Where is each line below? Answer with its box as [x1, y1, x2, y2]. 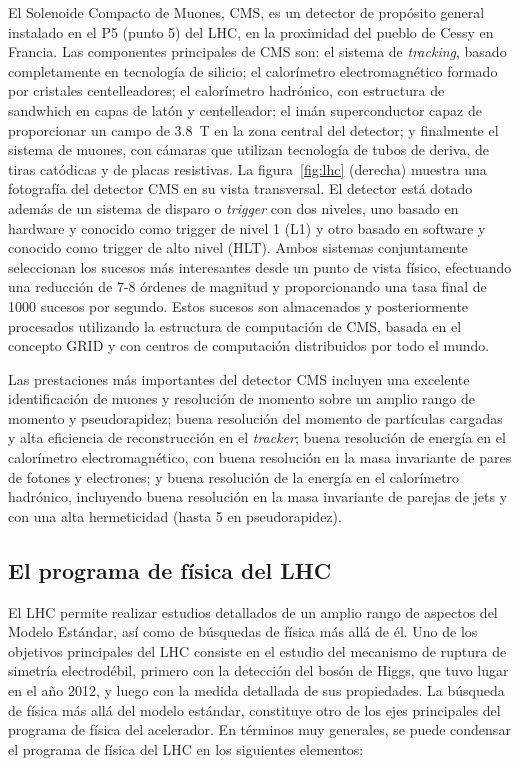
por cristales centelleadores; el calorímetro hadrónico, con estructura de [8, 80, 445, 101]
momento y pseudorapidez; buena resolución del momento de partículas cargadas [8, 407, 503, 428]
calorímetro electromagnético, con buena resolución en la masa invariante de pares [8, 447, 512, 468]
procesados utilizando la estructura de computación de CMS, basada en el [8, 315, 462, 336]
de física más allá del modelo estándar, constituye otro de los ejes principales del [8, 699, 501, 720]
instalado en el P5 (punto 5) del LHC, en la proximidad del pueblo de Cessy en [8, 21, 494, 42]
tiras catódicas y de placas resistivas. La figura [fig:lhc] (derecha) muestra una [8, 158, 487, 179]
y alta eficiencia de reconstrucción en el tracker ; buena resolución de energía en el [8, 427, 506, 448]
